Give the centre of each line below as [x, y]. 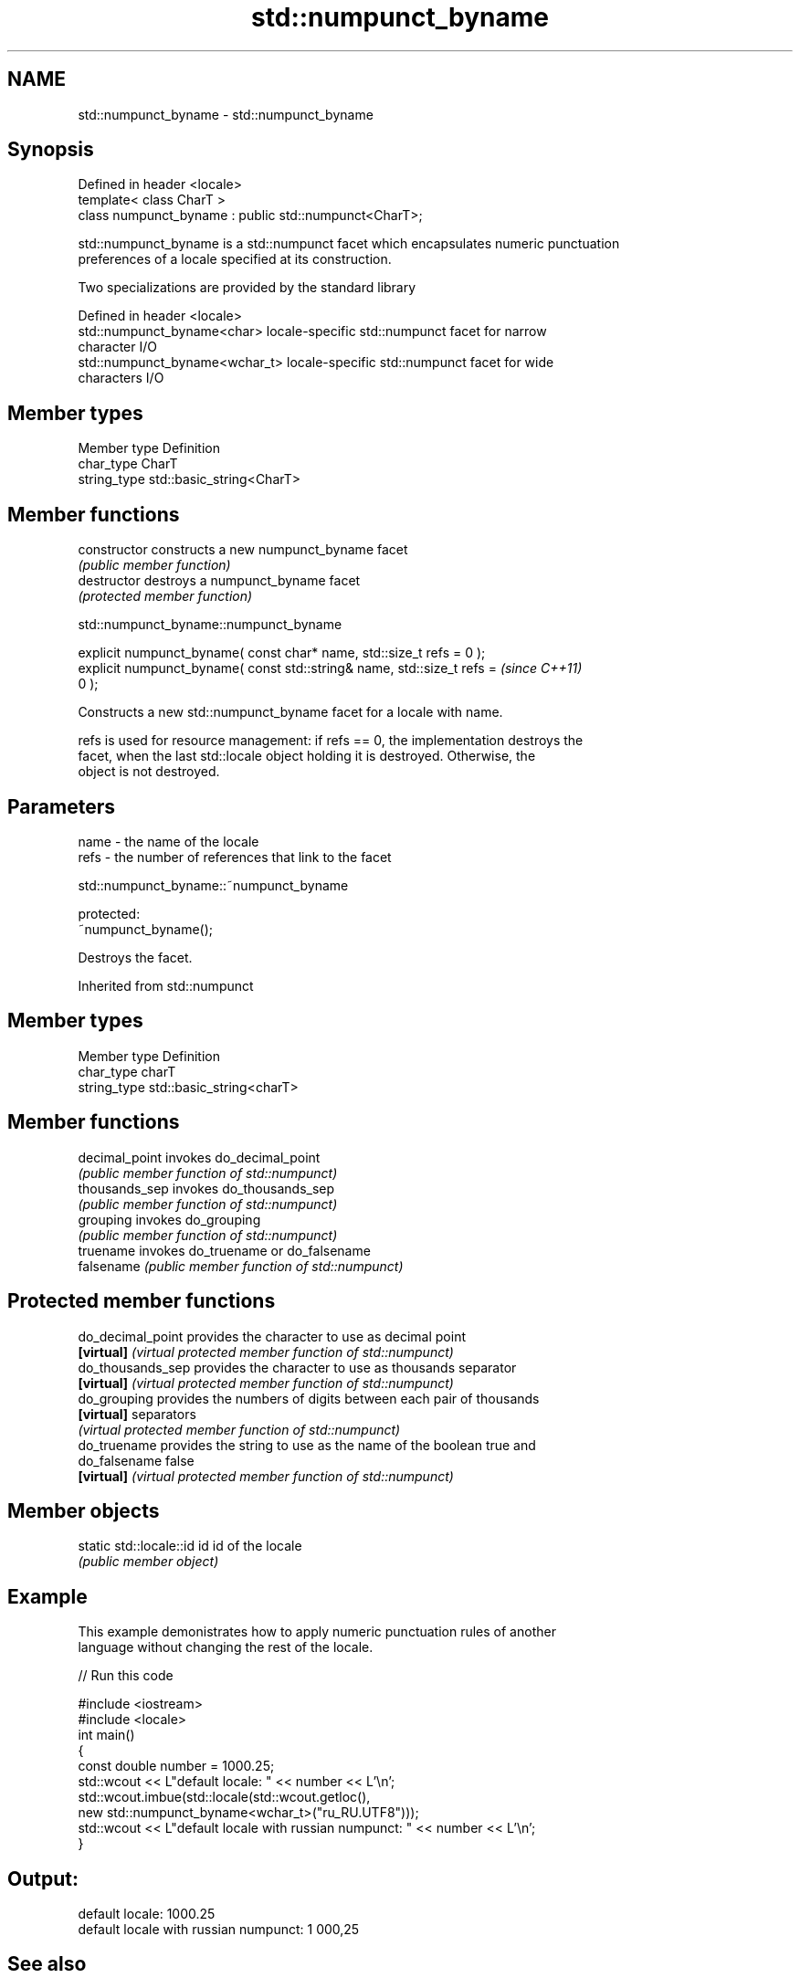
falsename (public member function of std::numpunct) [241, 1266]
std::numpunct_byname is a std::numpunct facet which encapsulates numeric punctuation [349, 244]
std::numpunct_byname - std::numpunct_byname [226, 114]
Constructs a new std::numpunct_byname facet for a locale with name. [290, 712]
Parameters [61, 806]
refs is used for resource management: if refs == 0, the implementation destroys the [331, 741]
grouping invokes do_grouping [169, 1219]
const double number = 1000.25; [176, 1766]
